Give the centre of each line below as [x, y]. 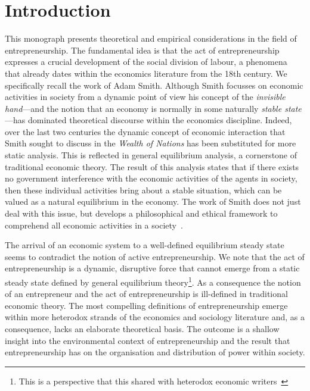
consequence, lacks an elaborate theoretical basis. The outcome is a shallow [142, 329]
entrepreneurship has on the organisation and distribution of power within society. [155, 352]
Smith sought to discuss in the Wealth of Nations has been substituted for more [151, 143]
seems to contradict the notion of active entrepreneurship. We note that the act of [155, 256]
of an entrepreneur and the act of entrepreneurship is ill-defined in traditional [146, 294]
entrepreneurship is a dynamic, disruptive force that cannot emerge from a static [152, 268]
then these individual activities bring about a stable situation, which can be [143, 190]
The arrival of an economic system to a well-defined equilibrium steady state [145, 245]
